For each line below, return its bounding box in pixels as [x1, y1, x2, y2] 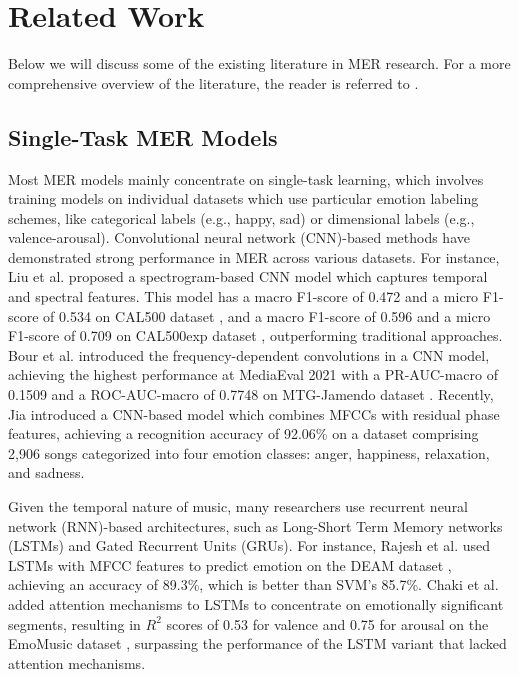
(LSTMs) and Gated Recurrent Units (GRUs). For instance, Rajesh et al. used [8, 535, 491, 556]
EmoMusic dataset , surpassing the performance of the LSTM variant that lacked [8, 633, 507, 654]
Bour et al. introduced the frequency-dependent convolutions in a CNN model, [8, 344, 490, 365]
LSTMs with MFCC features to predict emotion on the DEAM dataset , [8, 554, 452, 575]
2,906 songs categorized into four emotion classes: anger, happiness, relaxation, [8, 442, 490, 463]
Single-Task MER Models [8, 121, 278, 152]
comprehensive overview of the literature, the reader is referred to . [8, 72, 419, 93]
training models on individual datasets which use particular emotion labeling [8, 188, 479, 209]
